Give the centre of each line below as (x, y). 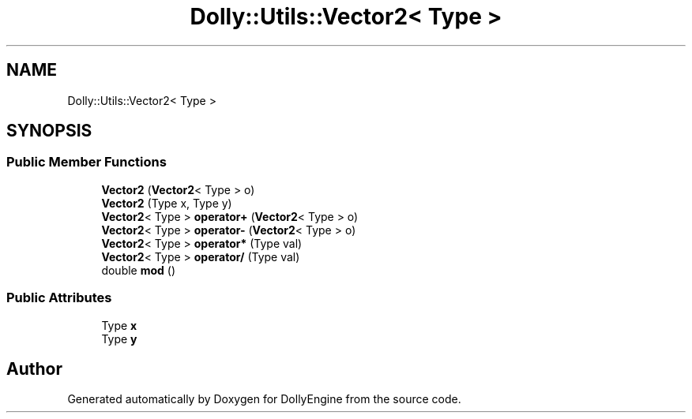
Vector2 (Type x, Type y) (167, 203)
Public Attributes (59, 298)
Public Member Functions (86, 162)
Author (34, 368)
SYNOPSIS (49, 131)
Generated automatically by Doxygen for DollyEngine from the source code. (264, 399)
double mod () (139, 270)
